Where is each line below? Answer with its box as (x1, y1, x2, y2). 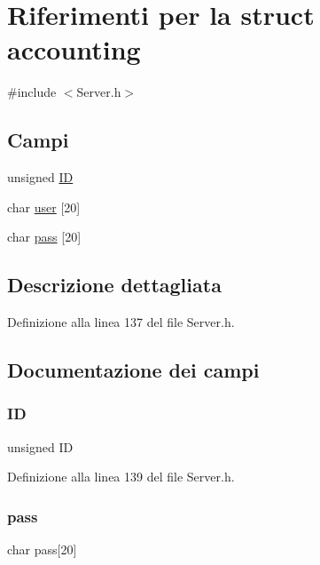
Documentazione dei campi (7, 356, 260, 384)
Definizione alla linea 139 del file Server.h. (7, 467, 235, 486)
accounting (7, 31, 141, 68)
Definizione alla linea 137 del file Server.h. (7, 313, 235, 331)
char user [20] (7, 197, 81, 216)
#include (7, 83, 57, 101)
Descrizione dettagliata (7, 271, 222, 298)
